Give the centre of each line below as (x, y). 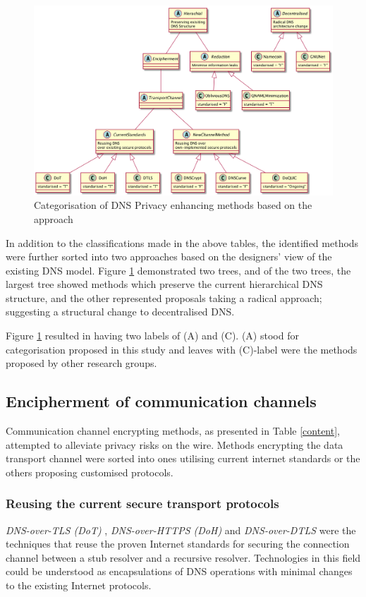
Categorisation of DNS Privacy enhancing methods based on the (173, 205)
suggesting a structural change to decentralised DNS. (120, 312)
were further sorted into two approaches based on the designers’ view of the (169, 257)
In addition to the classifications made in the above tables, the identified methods (182, 242)
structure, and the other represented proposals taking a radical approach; (164, 297)
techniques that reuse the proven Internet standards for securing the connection (178, 544)
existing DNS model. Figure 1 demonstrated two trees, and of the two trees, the (178, 270)
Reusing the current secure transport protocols (142, 503)
